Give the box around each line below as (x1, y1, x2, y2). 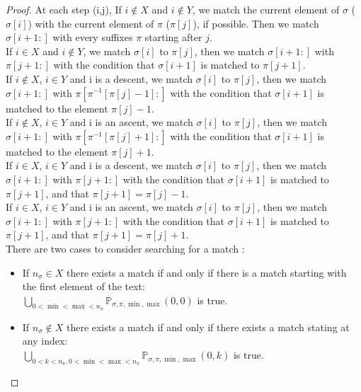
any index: (22, 333, 68, 348)
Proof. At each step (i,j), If (6, 2, 122, 16)
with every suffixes (52, 30, 133, 45)
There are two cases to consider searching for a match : (6, 241, 245, 255)
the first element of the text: (22, 279, 145, 294)
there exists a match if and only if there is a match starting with (66, 265, 347, 279)
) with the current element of (28, 16, 154, 30)
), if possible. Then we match (193, 16, 319, 30)
